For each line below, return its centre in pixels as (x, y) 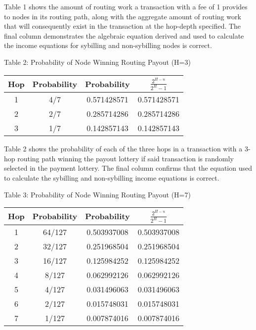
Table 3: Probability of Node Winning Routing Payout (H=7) (97, 194)
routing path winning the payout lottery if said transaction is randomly (126, 158)
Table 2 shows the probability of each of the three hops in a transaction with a (123, 149)
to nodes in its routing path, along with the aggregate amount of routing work (123, 16)
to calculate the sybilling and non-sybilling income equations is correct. (112, 177)
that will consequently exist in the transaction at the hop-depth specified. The (123, 26)
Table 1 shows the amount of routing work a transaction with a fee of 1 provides (126, 6)
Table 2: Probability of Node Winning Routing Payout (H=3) (97, 62)
